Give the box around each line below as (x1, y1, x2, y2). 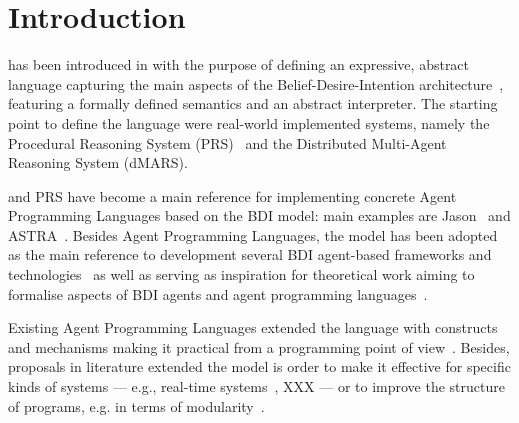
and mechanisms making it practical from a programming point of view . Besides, (8, 336, 510, 357)
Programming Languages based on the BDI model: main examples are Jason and (8, 205, 511, 226)
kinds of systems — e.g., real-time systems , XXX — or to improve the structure (8, 376, 505, 397)
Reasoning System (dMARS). (8, 152, 188, 173)
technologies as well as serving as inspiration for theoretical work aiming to (8, 264, 475, 285)
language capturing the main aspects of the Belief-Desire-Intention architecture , (8, 73, 504, 94)
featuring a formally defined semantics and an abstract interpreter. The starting (8, 93, 498, 114)
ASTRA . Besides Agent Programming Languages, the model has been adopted (8, 224, 498, 245)
